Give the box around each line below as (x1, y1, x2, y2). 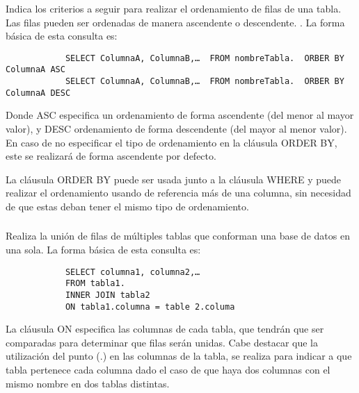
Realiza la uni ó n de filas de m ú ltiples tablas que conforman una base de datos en (6, 228, 350, 243)
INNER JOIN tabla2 (65, 290, 150, 300)
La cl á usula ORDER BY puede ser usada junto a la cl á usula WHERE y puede (6, 172, 342, 186)
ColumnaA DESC (6, 87, 71, 98)
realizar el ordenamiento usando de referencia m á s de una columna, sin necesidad (6, 185, 351, 200)
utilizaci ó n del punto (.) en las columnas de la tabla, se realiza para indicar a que (6, 349, 352, 363)
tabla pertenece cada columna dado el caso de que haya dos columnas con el (6, 362, 330, 376)
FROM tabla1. (65, 278, 125, 289)
